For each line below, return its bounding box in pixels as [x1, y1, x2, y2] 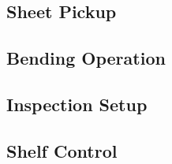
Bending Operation [6, 46, 166, 70]
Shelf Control [6, 138, 118, 162]
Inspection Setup [6, 91, 148, 116]
